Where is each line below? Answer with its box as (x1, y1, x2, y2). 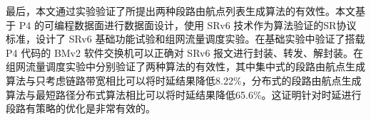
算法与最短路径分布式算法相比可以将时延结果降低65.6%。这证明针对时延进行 (6, 87, 362, 102)
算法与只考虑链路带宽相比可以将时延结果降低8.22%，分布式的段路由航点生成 (6, 72, 362, 87)
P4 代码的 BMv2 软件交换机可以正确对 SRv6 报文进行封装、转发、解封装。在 (6, 45, 364, 60)
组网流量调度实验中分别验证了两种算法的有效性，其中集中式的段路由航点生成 (6, 59, 365, 74)
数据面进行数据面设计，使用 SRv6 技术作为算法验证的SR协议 (73, 17, 357, 32)
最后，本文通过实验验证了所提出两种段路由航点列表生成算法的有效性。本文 (6, 4, 355, 18)
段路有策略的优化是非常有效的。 (6, 101, 156, 116)
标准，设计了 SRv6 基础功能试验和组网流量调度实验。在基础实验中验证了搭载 (6, 31, 365, 46)
